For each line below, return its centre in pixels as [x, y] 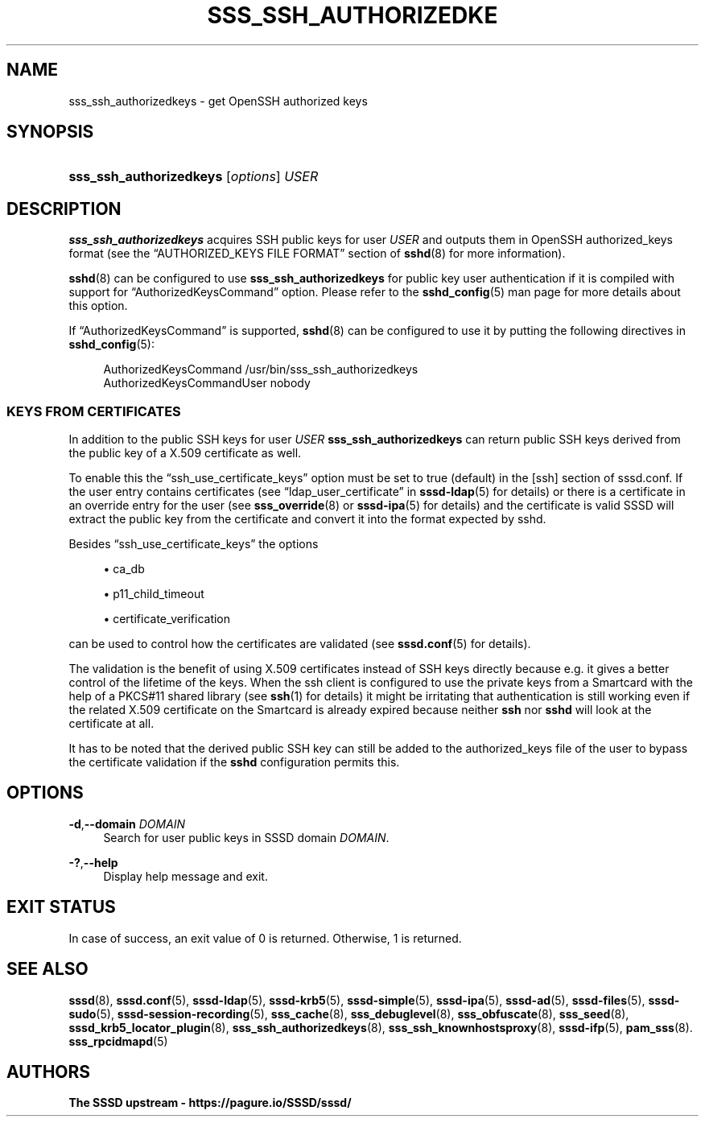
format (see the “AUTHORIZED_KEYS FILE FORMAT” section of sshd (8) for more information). [317, 254]
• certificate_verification [167, 619]
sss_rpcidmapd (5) [118, 1041]
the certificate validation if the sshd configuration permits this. [234, 762]
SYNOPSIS [50, 132]
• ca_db [124, 569]
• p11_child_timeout [154, 594]
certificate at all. [111, 724]
